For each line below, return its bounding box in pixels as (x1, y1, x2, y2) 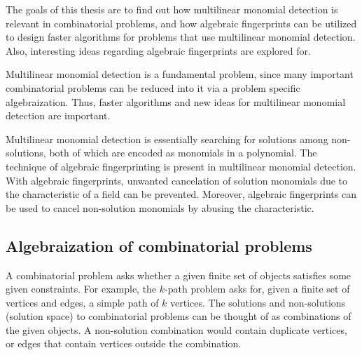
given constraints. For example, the (6, 281, 157, 296)
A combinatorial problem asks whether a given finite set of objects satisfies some (6, 267, 351, 282)
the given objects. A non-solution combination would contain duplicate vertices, (6, 322, 347, 337)
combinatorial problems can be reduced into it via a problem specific (6, 80, 300, 95)
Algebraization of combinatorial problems (6, 234, 312, 256)
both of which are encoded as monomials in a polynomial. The (49, 145, 317, 160)
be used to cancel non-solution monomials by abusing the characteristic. (6, 200, 314, 215)
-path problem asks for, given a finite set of (165, 281, 350, 296)
